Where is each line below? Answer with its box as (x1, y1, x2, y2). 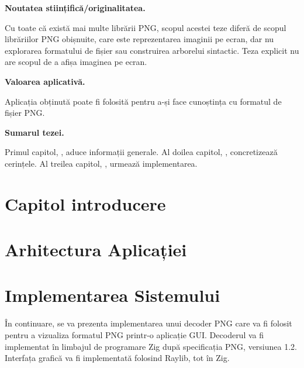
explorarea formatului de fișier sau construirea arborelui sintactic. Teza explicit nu (5, 44, 299, 56)
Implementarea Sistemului (5, 283, 220, 307)
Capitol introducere (5, 191, 166, 215)
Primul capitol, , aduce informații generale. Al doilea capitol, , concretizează (5, 146, 278, 158)
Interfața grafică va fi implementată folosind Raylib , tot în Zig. (5, 352, 230, 364)
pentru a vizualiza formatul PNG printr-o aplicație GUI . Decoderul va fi (5, 329, 264, 341)
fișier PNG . (5, 106, 45, 119)
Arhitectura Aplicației (5, 238, 187, 262)
